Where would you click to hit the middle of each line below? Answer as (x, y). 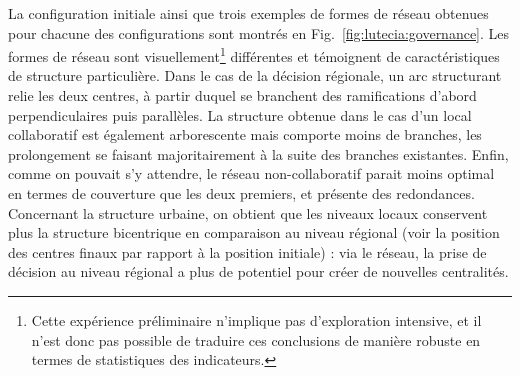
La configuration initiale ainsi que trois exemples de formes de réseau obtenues (248, 13)
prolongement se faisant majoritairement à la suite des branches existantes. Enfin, (258, 153)
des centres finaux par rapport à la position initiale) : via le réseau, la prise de (247, 251)
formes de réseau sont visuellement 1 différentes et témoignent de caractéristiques (254, 54)
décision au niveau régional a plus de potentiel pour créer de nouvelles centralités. (258, 271)
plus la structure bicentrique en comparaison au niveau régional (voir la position (254, 232)
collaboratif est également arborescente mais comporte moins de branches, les (245, 134)
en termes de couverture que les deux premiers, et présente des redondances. (241, 193)
